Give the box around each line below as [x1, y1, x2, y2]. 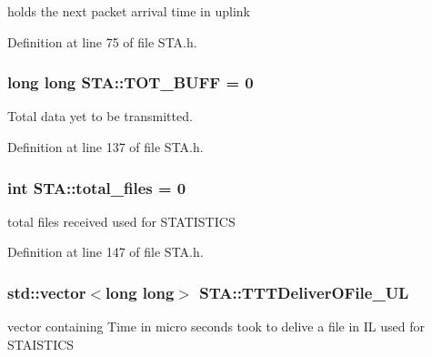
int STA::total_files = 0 [7, 176, 186, 199]
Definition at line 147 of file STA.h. [7, 242, 204, 261]
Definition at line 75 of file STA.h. [7, 32, 197, 51]
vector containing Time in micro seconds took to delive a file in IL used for [7, 317, 426, 336]
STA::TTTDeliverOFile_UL [199, 280, 409, 303]
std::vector [7, 280, 86, 303]
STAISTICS [7, 334, 75, 353]
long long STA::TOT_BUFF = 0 [7, 71, 254, 94]
